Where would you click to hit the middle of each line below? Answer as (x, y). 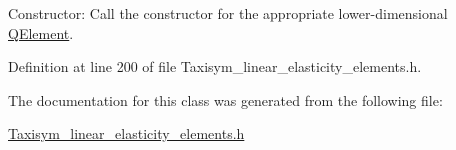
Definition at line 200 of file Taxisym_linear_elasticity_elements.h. (215, 66)
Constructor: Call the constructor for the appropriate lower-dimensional (228, 13)
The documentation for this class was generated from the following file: (225, 99)
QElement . (41, 32)
